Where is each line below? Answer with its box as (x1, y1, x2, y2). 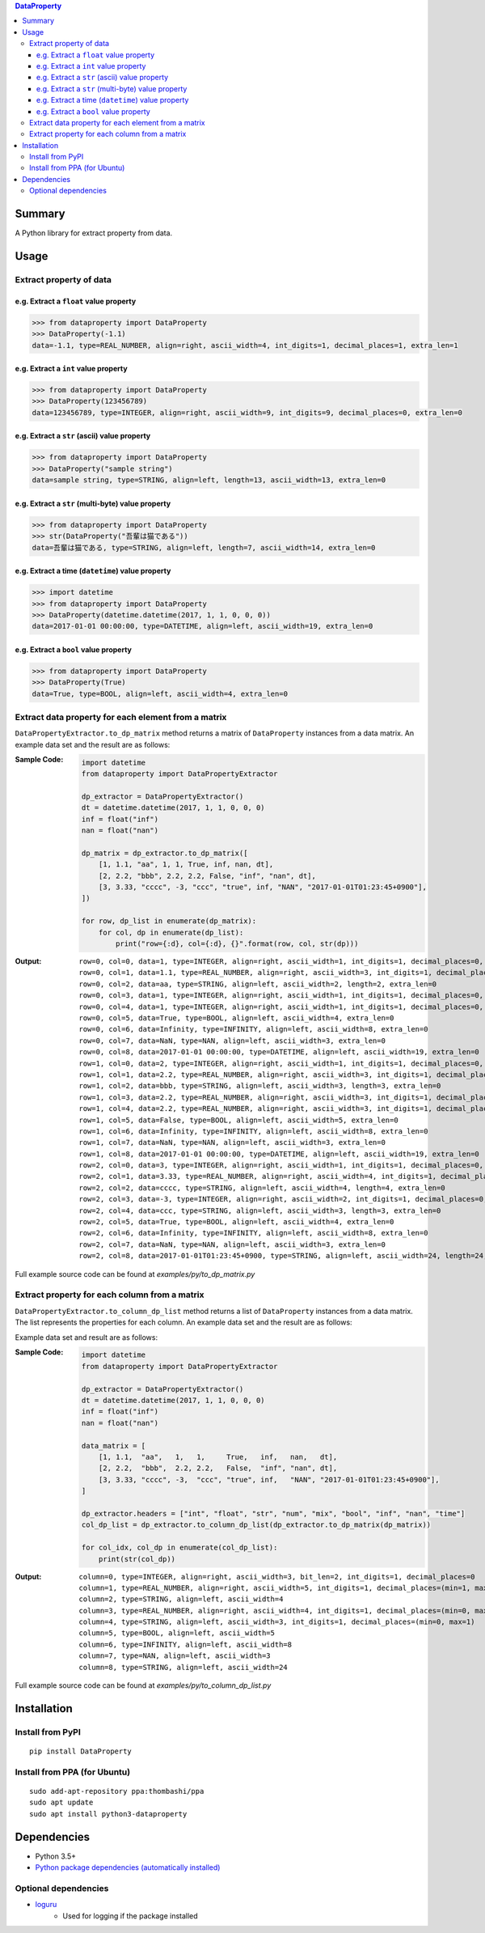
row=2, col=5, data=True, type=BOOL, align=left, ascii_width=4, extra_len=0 (78, 1218, 394, 1227)
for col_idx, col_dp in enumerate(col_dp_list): (81, 1543, 278, 1553)
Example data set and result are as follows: (15, 1332, 158, 1342)
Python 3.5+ (35, 1851, 77, 1861)
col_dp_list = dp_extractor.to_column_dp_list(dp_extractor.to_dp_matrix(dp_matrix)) (81, 1520, 432, 1529)
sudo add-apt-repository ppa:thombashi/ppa (29, 1787, 205, 1795)
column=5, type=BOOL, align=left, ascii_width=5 (78, 1629, 275, 1638)
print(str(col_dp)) (98, 1554, 176, 1563)
